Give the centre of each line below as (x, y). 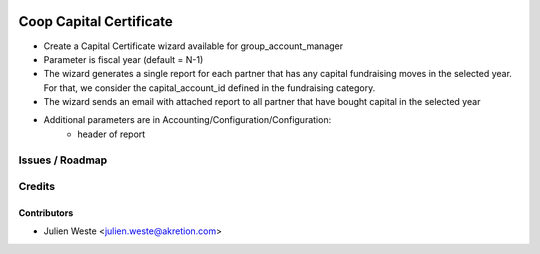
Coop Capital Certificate (96, 21)
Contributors (46, 212)
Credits (36, 187)
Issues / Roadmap (63, 160)
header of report (111, 134)
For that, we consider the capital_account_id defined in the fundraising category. (209, 87)
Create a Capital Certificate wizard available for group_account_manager (193, 46)
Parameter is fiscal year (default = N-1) (123, 59)
